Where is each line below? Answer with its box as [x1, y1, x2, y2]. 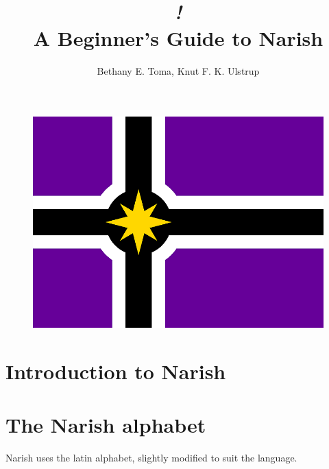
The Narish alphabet [5, 411, 206, 439]
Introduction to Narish [5, 357, 226, 385]
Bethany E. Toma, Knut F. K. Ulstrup [97, 64, 260, 78]
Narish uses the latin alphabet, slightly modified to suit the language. [5, 450, 297, 465]
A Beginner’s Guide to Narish [33, 24, 324, 52]
